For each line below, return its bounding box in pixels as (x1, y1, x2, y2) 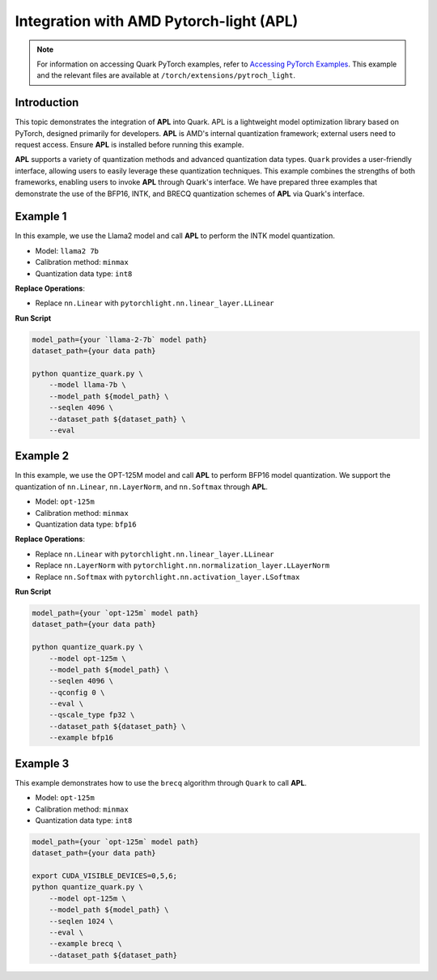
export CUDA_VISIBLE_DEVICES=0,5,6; (32, 871, 178, 880)
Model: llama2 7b (35, 245, 99, 255)
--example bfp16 (49, 733, 113, 743)
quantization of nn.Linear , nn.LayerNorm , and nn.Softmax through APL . (15, 482, 269, 492)
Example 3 (15, 756, 70, 770)
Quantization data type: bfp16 (35, 519, 137, 529)
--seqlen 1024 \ (49, 916, 113, 926)
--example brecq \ (49, 940, 122, 948)
